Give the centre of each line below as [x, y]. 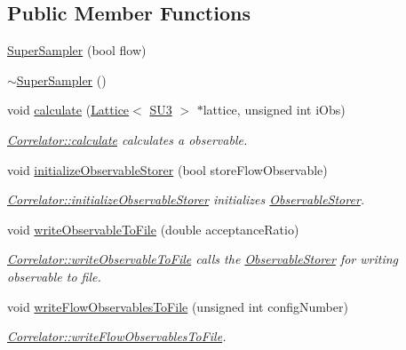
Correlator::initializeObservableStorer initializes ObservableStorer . [186, 199]
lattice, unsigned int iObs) [274, 110]
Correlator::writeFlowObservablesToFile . [117, 336]
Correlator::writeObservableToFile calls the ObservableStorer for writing [203, 259]
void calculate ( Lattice [68, 110]
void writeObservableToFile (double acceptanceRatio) [153, 229]
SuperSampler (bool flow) [77, 50]
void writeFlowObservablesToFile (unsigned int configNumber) [178, 306]
